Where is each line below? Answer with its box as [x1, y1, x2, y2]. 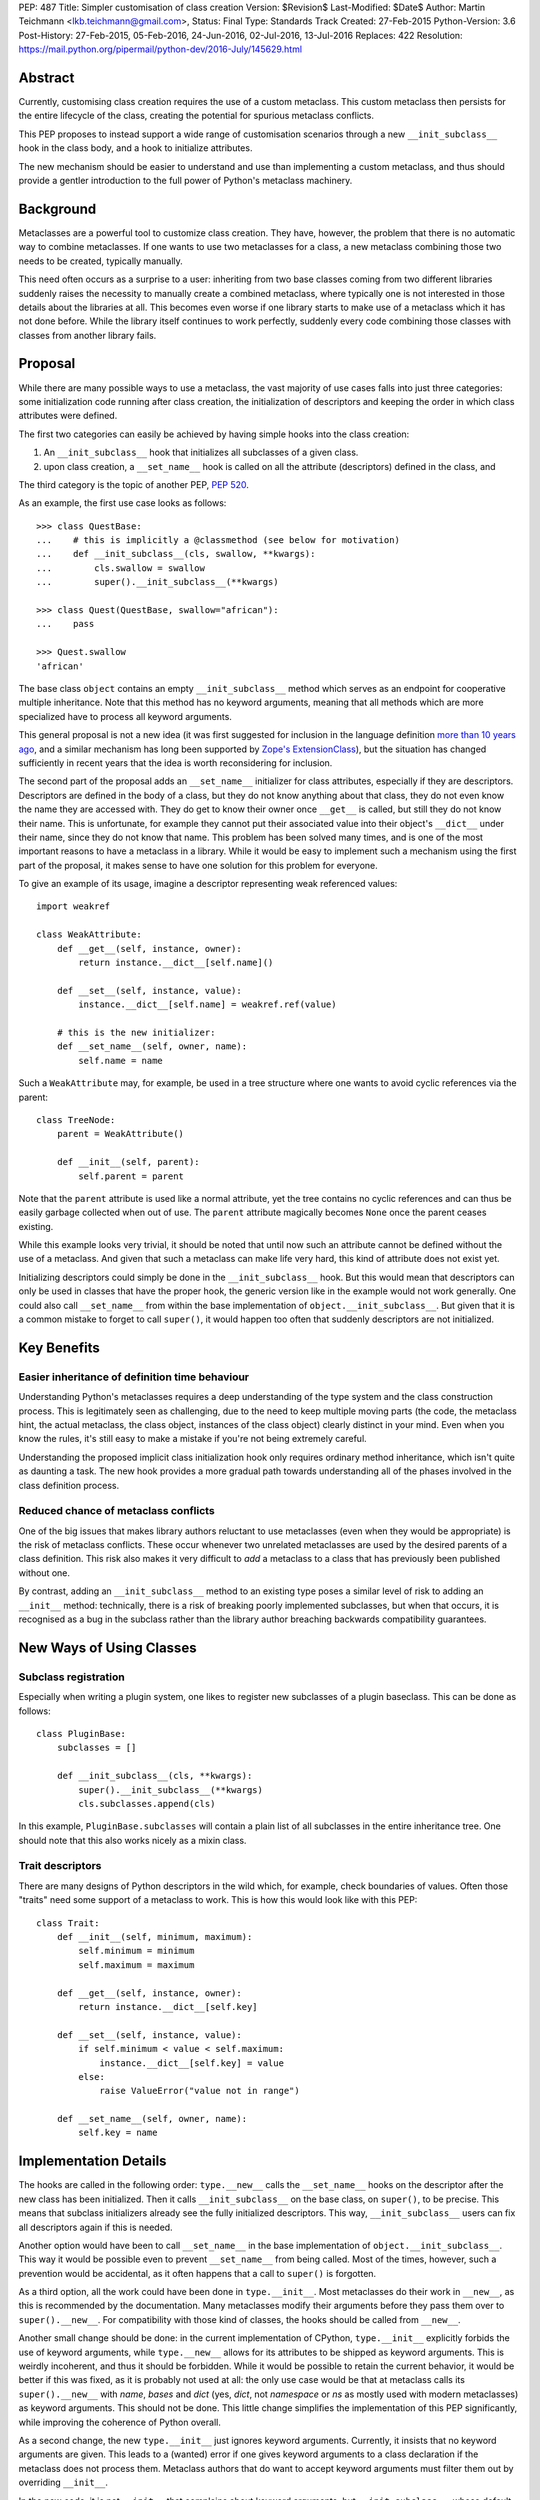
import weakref [36, 901, 111, 912]
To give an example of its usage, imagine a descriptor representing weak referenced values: [18, 878, 398, 890]
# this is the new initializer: [56, 1026, 216, 1038]
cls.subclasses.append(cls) [78, 1798, 216, 1809]
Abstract [18, 69, 75, 86]
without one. [18, 1566, 70, 1579]
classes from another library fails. [18, 329, 157, 341]
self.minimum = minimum [78, 1945, 195, 1957]
